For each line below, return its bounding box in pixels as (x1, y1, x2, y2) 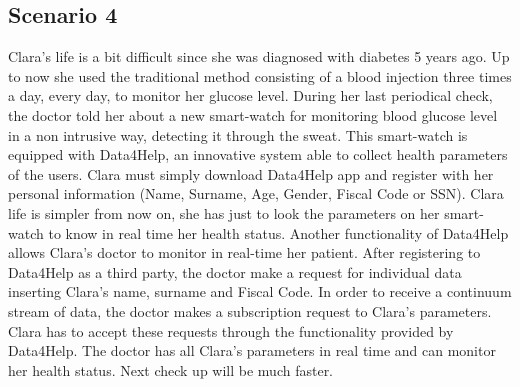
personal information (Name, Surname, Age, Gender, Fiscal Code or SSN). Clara (8, 183, 504, 204)
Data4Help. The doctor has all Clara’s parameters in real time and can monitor (8, 340, 496, 361)
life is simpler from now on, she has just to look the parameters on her (8, 202, 440, 223)
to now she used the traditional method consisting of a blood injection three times (8, 65, 512, 86)
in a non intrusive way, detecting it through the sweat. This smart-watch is (8, 124, 468, 145)
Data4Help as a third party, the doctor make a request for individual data (8, 261, 462, 282)
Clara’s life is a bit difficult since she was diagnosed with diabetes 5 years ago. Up (8, 46, 510, 67)
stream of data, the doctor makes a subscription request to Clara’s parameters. (8, 300, 492, 321)
